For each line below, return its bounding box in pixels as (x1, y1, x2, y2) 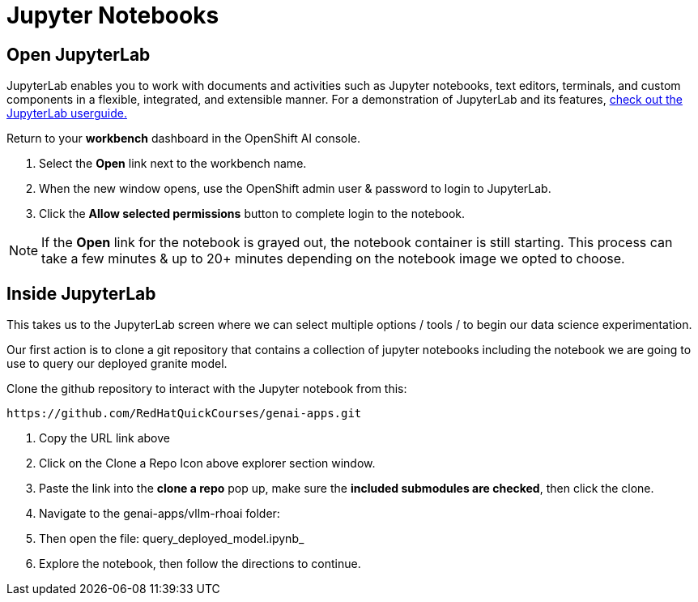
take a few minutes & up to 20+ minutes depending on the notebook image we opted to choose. (41, 250, 625, 267)
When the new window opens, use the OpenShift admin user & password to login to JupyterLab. (39, 181, 551, 196)
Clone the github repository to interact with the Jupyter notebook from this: (6, 382, 407, 396)
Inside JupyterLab (6, 283, 156, 304)
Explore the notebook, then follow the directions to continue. (39, 557, 361, 571)
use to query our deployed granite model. (6, 357, 228, 371)
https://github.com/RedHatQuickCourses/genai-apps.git (6, 407, 362, 421)
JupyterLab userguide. (6, 106, 127, 121)
